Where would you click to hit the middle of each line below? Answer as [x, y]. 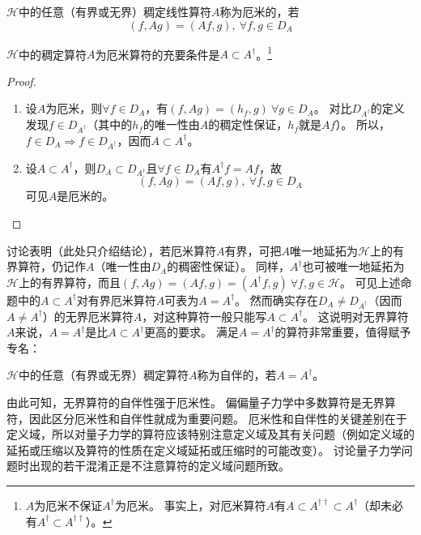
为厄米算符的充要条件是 [157, 54]
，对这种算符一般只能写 [204, 316]
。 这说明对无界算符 [356, 316]
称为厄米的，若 [259, 11]
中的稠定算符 [52, 54]
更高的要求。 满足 [191, 332]
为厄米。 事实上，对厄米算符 [190, 505]
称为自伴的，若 [237, 375]
